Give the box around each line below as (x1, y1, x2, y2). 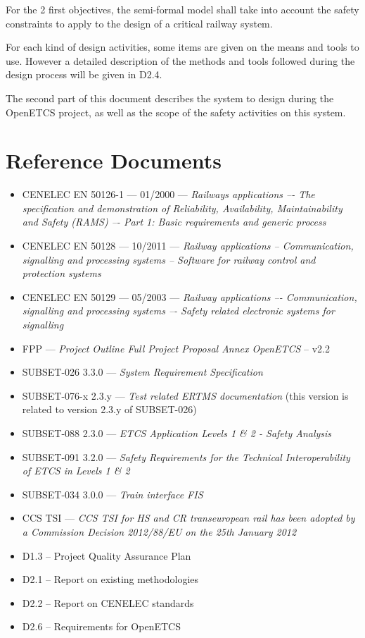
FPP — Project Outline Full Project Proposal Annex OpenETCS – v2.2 (22, 341, 331, 355)
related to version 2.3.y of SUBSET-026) (22, 402, 197, 417)
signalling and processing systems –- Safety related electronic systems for (22, 303, 335, 318)
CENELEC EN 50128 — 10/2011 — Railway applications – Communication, (22, 238, 354, 253)
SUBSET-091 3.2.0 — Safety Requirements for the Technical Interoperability (22, 449, 350, 464)
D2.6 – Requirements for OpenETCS (22, 619, 181, 634)
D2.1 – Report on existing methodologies (22, 572, 199, 587)
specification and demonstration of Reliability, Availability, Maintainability (22, 200, 342, 215)
